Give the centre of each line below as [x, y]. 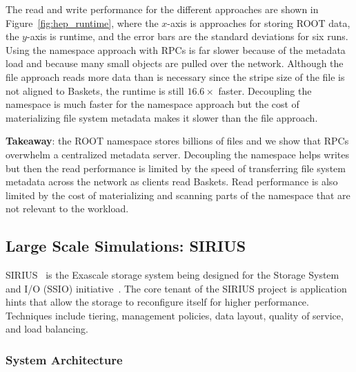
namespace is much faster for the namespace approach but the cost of [152, 104]
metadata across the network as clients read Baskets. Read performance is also [172, 182]
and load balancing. [47, 329]
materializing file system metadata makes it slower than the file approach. [162, 117]
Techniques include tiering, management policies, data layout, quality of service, [175, 315]
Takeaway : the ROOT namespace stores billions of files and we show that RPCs [177, 141]
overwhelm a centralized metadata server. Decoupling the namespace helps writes [178, 154]
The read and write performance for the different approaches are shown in [162, 9]
